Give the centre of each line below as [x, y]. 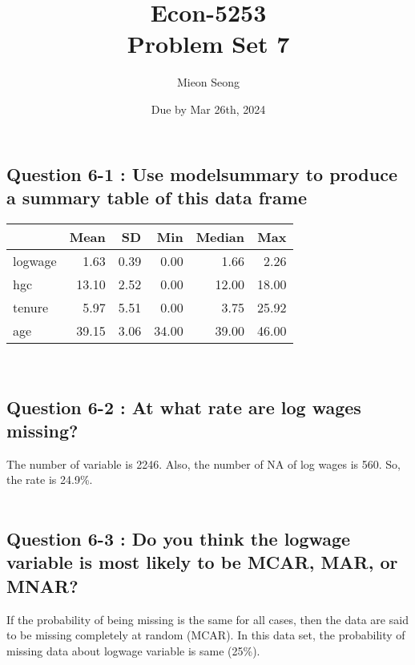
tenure [31, 307]
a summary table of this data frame [157, 197]
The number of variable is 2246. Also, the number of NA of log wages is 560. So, [203, 463]
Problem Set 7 [208, 44]
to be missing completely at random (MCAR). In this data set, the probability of [206, 635]
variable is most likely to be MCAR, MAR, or [202, 562]
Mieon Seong [208, 82]
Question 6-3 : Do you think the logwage [179, 539]
